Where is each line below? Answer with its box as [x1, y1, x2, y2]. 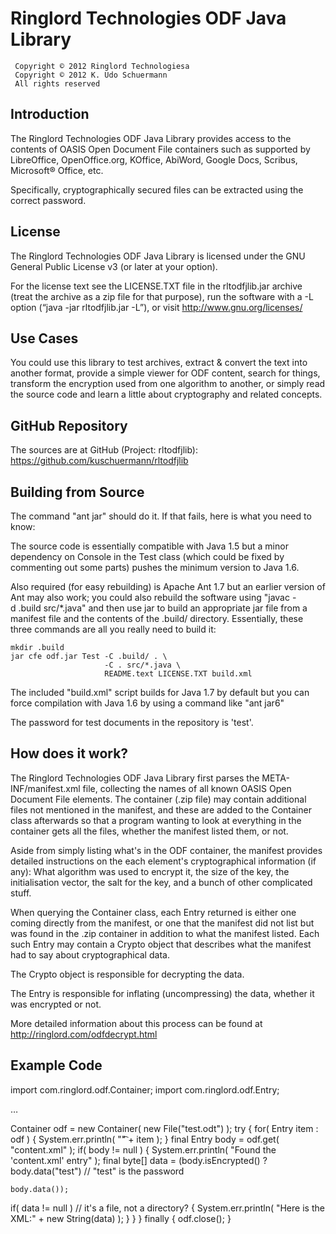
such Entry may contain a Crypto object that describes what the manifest [10, 938, 312, 950]
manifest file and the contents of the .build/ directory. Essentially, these [10, 613, 304, 624]
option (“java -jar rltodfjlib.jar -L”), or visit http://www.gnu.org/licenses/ [10, 301, 303, 313]
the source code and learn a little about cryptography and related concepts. [10, 388, 323, 401]
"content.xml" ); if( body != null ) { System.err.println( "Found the [10, 1143, 277, 1156]
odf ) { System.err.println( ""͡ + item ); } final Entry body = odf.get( [10, 1133, 280, 1145]
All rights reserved [14, 78, 101, 89]
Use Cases [10, 330, 79, 347]
